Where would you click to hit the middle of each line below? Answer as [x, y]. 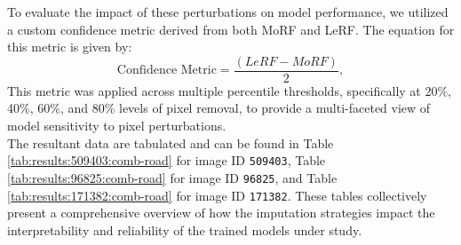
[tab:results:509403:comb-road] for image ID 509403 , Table [167, 160]
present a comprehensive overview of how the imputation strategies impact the [221, 213]
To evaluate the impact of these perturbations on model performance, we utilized [228, 12]
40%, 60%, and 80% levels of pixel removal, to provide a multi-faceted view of [219, 108]
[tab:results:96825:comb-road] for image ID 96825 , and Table [172, 177]
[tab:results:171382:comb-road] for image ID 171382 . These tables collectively [217, 195]
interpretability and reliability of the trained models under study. [185, 229]
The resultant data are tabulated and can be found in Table [171, 142]
